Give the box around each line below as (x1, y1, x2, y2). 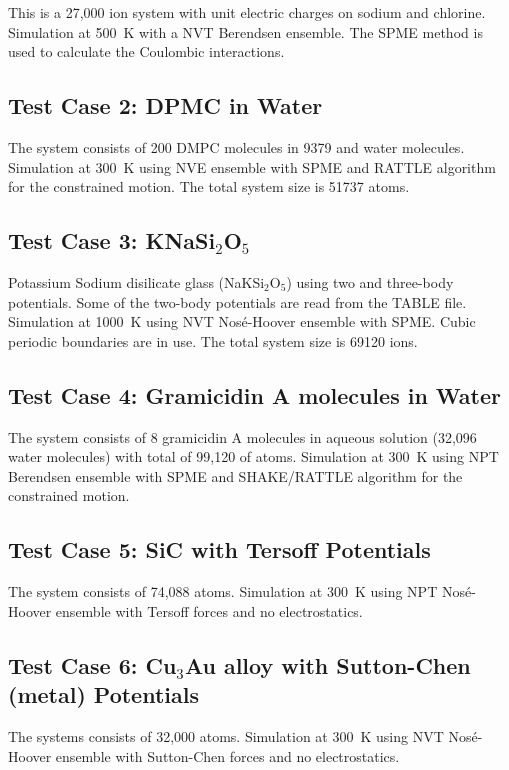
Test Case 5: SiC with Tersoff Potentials (8, 534, 431, 565)
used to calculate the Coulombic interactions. (8, 41, 285, 62)
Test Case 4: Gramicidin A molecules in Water (8, 379, 501, 410)
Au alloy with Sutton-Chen (184, 649, 471, 680)
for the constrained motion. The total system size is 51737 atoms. (8, 176, 410, 197)
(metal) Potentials (8, 679, 199, 710)
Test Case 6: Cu (8, 649, 177, 680)
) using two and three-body (286, 271, 454, 292)
